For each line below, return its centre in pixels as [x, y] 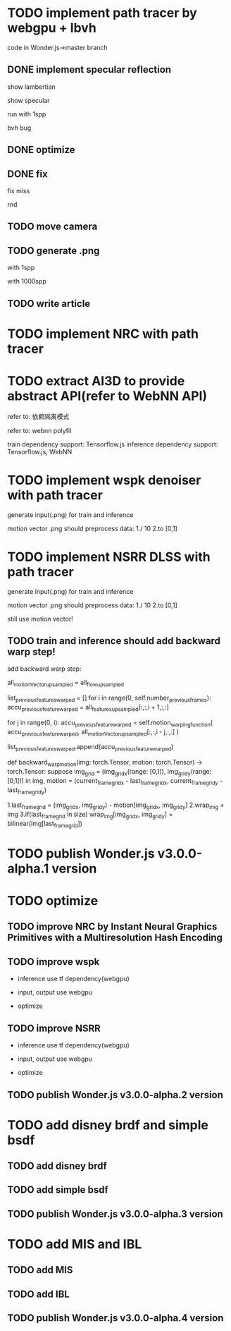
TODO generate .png [54, 251]
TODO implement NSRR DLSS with [109, 557]
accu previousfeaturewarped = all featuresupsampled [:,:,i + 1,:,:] [88, 708]
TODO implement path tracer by [102, 13]
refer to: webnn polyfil [39, 430]
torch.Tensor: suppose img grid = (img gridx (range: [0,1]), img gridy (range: [110, 772]
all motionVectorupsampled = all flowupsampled [66, 683]
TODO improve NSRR [54, 1028]
